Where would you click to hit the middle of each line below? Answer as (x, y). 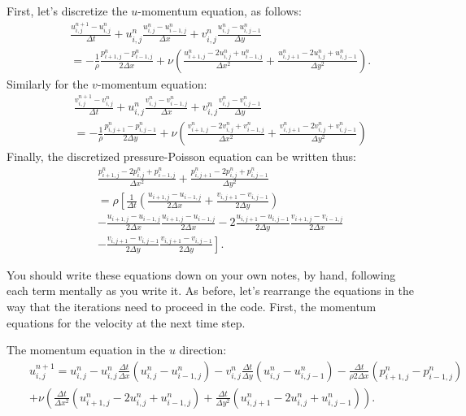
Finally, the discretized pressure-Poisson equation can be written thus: (181, 156)
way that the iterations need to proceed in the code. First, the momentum (192, 307)
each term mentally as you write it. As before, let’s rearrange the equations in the (211, 290)
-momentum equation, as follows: (220, 11)
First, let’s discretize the (67, 11)
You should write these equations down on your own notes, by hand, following (201, 274)
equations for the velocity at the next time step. (126, 322)
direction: (203, 350)
